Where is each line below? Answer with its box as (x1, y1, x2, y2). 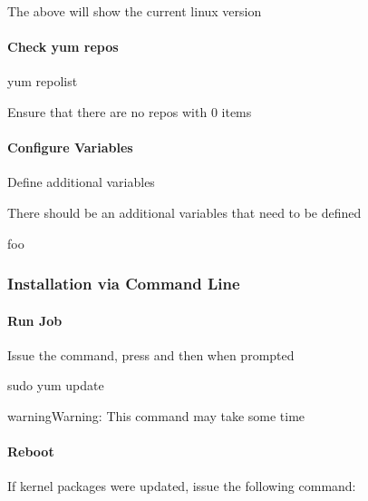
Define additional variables (7, 172, 155, 192)
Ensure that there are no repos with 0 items (7, 102, 252, 121)
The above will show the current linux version (7, 2, 262, 20)
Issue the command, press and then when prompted (7, 345, 295, 364)
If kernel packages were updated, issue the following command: (7, 476, 356, 496)
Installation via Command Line (7, 272, 240, 295)
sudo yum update (7, 376, 104, 395)
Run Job (7, 310, 63, 329)
